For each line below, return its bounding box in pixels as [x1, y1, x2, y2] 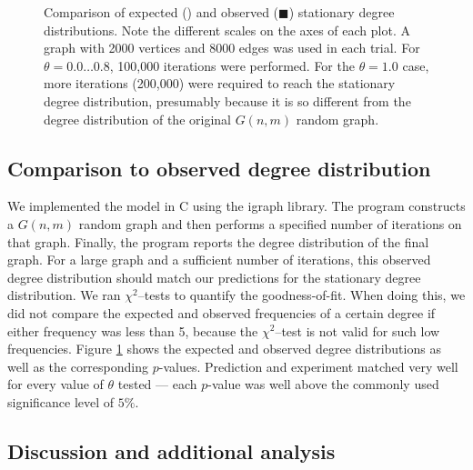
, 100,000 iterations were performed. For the [109, 55, 355, 75]
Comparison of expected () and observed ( [44, 3, 279, 21]
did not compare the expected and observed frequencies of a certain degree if [7, 303, 436, 322]
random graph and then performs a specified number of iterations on [78, 214, 462, 233]
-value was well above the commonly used [207, 375, 439, 394]
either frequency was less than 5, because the [7, 321, 258, 340]
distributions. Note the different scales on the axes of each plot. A [44, 20, 410, 39]
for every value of [7, 375, 104, 394]
